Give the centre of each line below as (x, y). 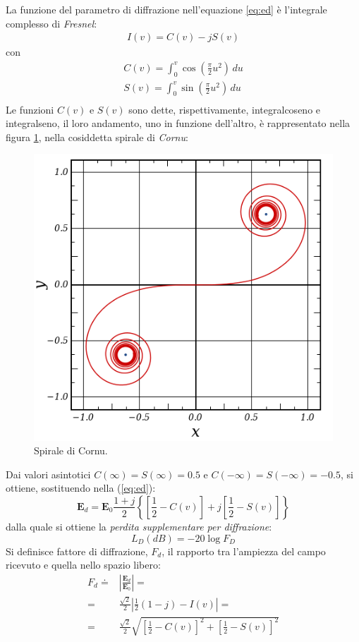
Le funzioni (30, 109)
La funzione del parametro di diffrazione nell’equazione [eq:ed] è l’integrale (166, 9)
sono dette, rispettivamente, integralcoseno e (225, 109)
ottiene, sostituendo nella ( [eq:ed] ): (81, 488)
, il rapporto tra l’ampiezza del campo (244, 551)
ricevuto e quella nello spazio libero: (83, 565)
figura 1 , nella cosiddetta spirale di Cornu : (97, 137)
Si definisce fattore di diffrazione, (77, 551)
